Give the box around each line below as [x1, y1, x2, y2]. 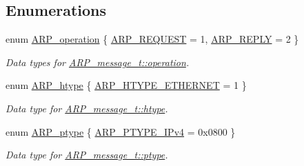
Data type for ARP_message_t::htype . [6, 101, 168, 115]
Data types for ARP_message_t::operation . [6, 54, 190, 69]
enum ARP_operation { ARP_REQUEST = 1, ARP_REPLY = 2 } [6, 32, 299, 46]
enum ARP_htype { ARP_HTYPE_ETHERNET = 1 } [6, 78, 247, 92]
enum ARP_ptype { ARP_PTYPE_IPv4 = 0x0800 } [6, 124, 236, 138]
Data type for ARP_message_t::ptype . [6, 147, 168, 162]
